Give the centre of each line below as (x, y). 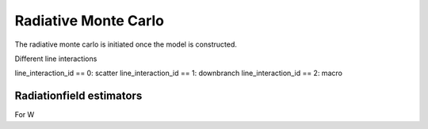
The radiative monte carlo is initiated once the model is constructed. (126, 44)
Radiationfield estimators (78, 96)
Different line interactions (56, 59)
